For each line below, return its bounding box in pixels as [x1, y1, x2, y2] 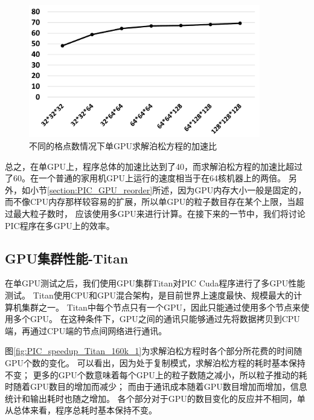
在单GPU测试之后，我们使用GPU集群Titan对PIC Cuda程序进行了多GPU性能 [5, 277, 306, 289]
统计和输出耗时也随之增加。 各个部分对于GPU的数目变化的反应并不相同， [5, 392, 297, 404]
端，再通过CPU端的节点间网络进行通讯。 [5, 324, 167, 337]
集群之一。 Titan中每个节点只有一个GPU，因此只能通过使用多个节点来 [21, 300, 301, 313]
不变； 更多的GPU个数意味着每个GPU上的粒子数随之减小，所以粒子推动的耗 [5, 368, 307, 381]
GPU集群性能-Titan [5, 248, 129, 267]
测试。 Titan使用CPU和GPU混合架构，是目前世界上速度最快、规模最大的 [5, 289, 294, 302]
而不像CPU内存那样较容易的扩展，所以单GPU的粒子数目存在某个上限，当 [5, 195, 296, 208]
